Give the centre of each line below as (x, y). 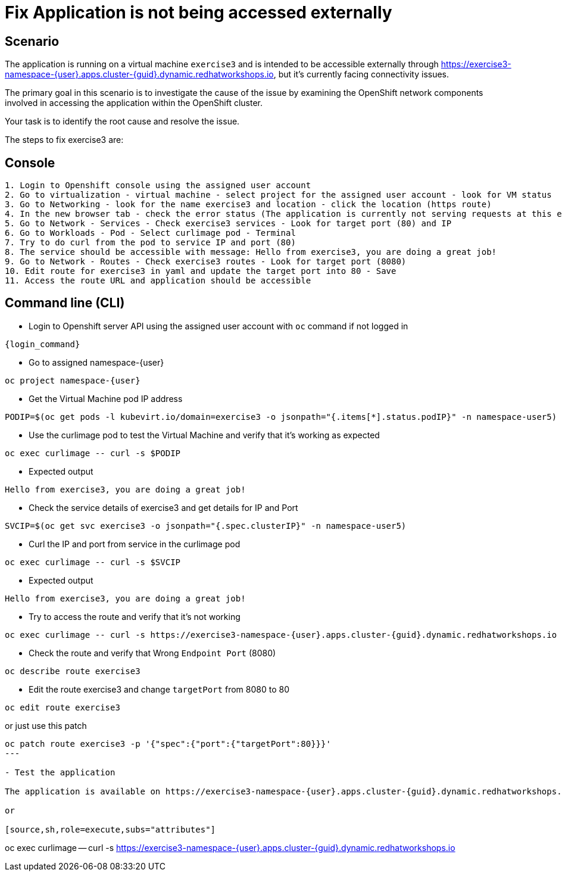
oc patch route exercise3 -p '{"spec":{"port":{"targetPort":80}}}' (168, 743)
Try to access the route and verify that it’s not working (135, 616)
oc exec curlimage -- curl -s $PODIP (93, 453)
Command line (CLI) (65, 303)
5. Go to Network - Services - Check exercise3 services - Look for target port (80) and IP (228, 224)
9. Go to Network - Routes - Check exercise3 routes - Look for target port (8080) (206, 262)
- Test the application (60, 772)
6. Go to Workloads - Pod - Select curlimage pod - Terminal (150, 233)
